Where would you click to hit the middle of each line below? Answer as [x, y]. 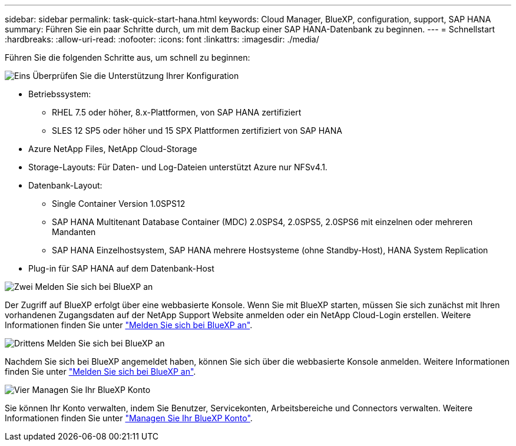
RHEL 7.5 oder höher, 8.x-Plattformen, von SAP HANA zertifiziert [177, 112]
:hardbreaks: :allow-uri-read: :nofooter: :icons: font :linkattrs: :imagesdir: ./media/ [162, 39]
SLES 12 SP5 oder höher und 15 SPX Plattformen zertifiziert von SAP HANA [197, 131]
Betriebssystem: [60, 94]
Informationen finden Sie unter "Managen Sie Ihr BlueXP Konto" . [129, 418]
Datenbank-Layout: [65, 185]
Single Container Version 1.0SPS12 [119, 204]
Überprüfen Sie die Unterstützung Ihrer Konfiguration [136, 76]
